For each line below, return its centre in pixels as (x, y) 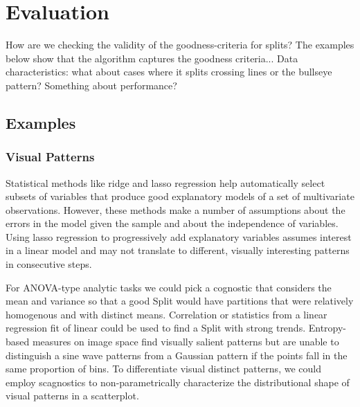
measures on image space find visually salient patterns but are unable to (186, 342)
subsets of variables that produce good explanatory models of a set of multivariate (180, 196)
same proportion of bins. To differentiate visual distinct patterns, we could (163, 369)
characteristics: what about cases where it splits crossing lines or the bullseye (169, 72)
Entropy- (327, 328)
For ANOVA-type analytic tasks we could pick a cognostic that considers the (169, 287)
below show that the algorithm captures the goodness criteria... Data (152, 58)
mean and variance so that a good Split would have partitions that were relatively (180, 301)
